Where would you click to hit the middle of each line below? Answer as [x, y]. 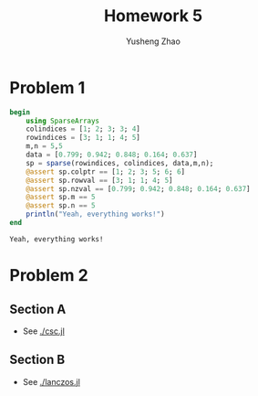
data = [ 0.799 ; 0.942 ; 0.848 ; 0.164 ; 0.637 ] [112, 155]
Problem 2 [49, 276]
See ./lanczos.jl [51, 381]
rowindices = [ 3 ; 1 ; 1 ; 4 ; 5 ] [83, 138]
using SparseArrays [63, 121]
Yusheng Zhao [153, 41]
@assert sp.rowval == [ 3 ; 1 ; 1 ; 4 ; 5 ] [99, 180]
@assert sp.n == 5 [61, 206]
